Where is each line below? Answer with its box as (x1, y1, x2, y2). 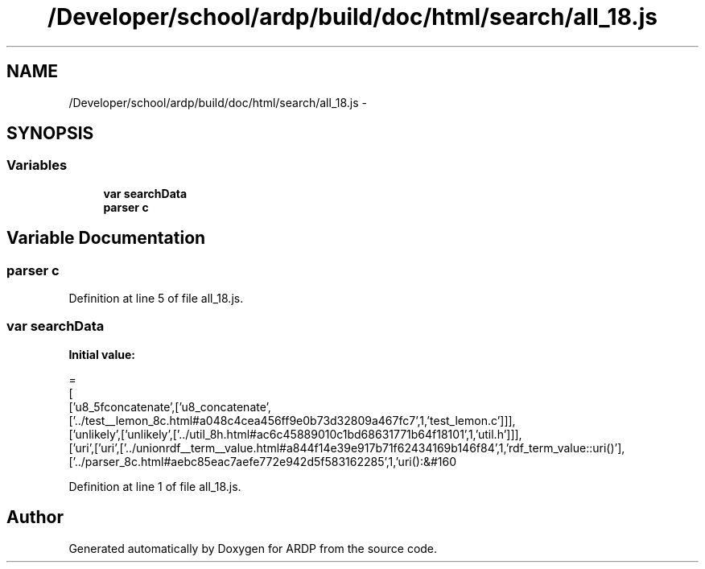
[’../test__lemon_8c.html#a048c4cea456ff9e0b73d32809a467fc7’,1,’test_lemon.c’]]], (68, 413, 516, 427)
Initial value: (68, 347, 135, 361)
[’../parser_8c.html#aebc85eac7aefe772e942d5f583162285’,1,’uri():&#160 (68, 454, 457, 468)
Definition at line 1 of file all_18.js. (68, 479, 241, 493)
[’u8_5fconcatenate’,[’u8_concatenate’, (68, 399, 271, 414)
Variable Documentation (6, 228, 206, 249)
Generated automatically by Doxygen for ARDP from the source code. (68, 541, 438, 555)
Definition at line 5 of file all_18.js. (68, 291, 244, 306)
